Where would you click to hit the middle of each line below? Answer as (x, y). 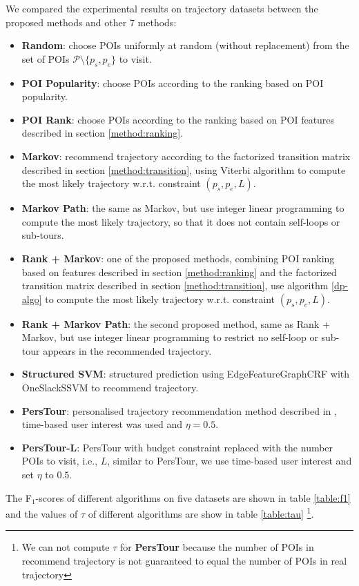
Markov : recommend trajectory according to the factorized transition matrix (186, 156)
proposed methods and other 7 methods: (91, 22)
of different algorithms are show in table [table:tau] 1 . (201, 512)
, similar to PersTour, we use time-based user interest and (230, 461)
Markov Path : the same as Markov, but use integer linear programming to (183, 208)
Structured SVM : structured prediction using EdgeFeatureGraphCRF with (186, 374)
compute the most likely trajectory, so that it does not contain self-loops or (181, 221)
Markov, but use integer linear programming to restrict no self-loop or (170, 337)
